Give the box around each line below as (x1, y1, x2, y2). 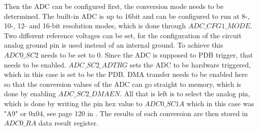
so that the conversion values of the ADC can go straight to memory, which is (4, 78, 242, 89)
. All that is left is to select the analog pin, (120, 88, 250, 99)
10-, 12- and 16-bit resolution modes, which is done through (4, 20, 186, 31)
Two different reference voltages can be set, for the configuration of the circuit (4, 30, 242, 40)
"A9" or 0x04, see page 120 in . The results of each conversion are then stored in (4, 108, 248, 118)
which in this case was (186, 98, 254, 108)
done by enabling (4, 88, 56, 99)
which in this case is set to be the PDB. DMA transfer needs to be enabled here (4, 69, 248, 79)
